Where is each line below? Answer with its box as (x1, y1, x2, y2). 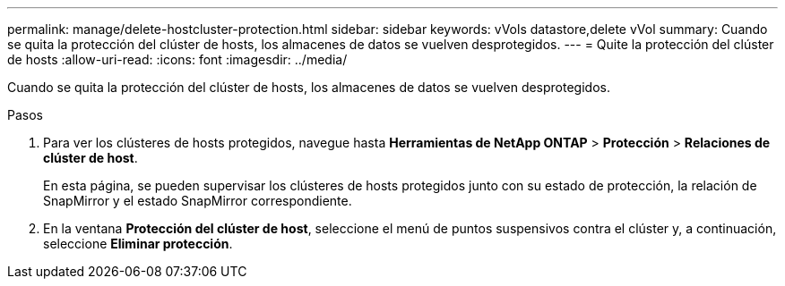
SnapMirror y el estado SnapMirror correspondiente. (43, 193, 352, 208)
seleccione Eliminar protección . (43, 236, 233, 251)
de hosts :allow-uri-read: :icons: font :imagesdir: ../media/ (7, 52, 348, 67)
